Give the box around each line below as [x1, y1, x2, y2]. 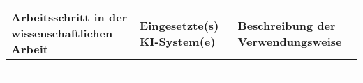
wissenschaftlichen [11, 25, 113, 41]
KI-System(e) [140, 33, 216, 49]
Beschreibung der [237, 17, 336, 33]
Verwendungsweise [237, 33, 342, 49]
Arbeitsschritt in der [11, 9, 128, 25]
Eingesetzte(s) [140, 17, 219, 33]
